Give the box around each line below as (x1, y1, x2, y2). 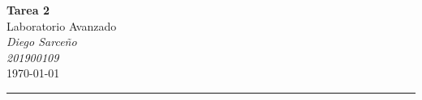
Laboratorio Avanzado (6, 17, 117, 34)
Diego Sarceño (6, 33, 77, 50)
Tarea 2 (6, 2, 50, 18)
